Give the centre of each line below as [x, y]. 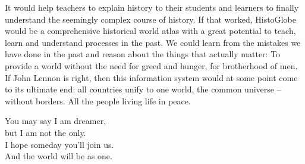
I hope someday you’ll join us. [59, 144]
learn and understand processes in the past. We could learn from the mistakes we [153, 42]
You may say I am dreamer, [56, 121]
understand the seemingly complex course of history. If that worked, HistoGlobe [150, 19]
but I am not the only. [45, 132]
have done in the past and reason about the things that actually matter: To [143, 54]
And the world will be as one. [59, 156]
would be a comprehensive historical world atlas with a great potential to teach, [150, 31]
